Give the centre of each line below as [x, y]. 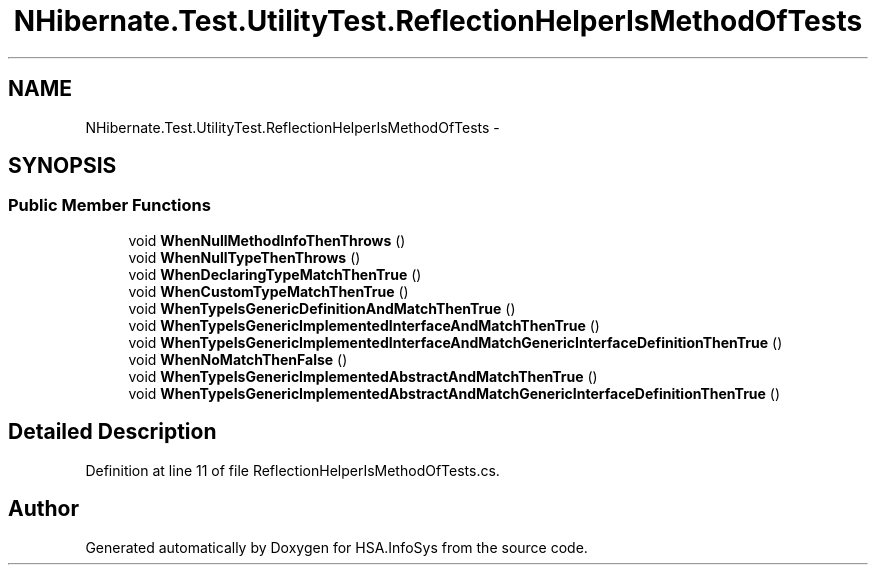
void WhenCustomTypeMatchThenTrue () [268, 291]
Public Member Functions [109, 205]
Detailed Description [112, 432]
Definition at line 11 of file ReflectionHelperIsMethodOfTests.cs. [292, 470]
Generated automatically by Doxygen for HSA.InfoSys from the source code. [336, 547]
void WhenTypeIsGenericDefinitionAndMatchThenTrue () [322, 308]
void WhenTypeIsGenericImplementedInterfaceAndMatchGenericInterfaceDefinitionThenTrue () [455, 342]
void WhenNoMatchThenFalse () [238, 359]
